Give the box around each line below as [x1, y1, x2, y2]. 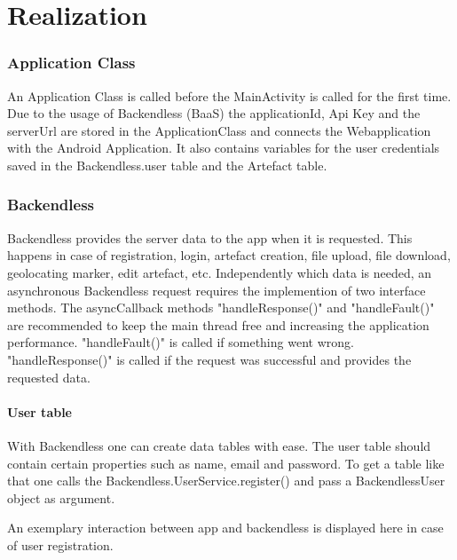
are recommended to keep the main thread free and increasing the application [7, 315, 429, 334]
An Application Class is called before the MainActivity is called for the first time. [7, 86, 452, 105]
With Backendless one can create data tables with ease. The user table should [7, 436, 431, 454]
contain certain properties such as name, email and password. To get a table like [7, 454, 445, 472]
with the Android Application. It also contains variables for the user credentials [7, 138, 440, 157]
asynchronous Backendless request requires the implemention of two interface [7, 280, 426, 299]
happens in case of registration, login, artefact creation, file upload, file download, [7, 246, 451, 264]
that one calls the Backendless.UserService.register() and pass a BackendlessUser [7, 471, 445, 490]
